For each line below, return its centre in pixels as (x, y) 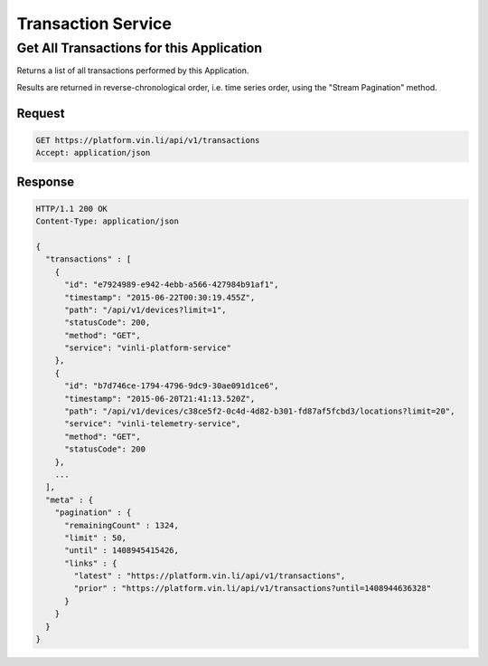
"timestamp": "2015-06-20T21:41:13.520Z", (160, 399)
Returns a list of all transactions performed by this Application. (133, 71)
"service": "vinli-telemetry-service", (153, 424)
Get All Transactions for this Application (139, 48)
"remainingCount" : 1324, (122, 525)
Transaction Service (94, 24)
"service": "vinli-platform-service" (148, 348)
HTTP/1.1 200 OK (72, 209)
